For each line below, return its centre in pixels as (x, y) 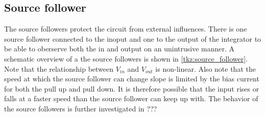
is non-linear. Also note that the (206, 68)
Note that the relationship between (59, 68)
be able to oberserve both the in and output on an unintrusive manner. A (119, 49)
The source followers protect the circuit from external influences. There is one (126, 29)
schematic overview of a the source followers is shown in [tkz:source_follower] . (126, 58)
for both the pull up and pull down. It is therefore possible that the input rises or (132, 88)
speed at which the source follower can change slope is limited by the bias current (132, 79)
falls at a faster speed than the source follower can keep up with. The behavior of (131, 98)
